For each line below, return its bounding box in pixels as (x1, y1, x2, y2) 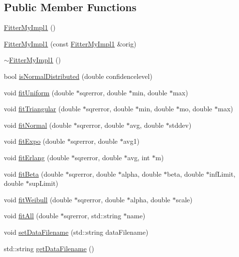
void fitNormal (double (4, 120, 72, 130)
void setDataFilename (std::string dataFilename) (4, 227, 149, 237)
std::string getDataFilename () (4, 243, 94, 253)
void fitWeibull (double (4, 194, 72, 204)
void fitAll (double (4, 211, 59, 221)
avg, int (127, 152, 150, 162)
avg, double (130, 120, 164, 130)
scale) (176, 194, 193, 204)
